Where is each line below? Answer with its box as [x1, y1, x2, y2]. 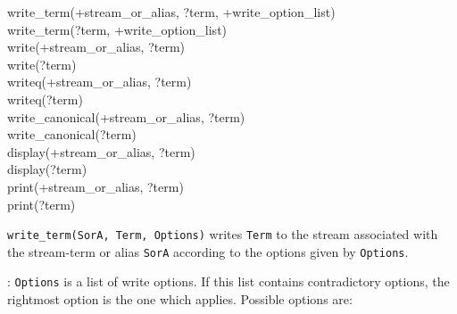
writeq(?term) [7, 89, 83, 108]
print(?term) [7, 194, 76, 213]
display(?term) [7, 160, 87, 178]
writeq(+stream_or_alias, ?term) [7, 72, 192, 91]
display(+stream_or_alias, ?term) [7, 142, 195, 161]
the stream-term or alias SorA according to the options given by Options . [7, 242, 409, 260]
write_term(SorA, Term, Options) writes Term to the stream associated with [7, 225, 438, 244]
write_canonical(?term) [7, 125, 137, 144]
